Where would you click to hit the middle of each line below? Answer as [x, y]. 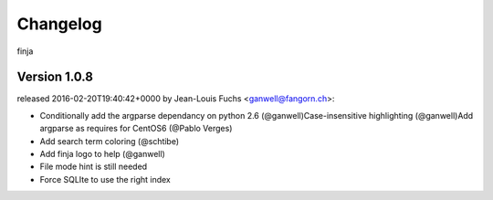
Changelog [59, 24]
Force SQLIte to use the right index [105, 179]
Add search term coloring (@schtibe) [110, 141]
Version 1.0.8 [55, 77]
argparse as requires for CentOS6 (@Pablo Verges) [136, 129]
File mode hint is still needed [94, 167]
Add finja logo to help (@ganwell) [103, 154]
